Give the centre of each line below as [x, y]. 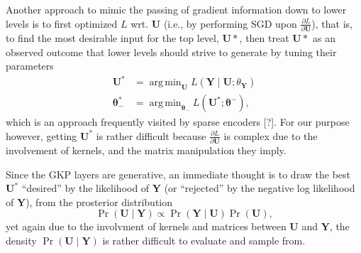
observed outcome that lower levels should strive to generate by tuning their [171, 52]
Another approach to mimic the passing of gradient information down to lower [176, 9]
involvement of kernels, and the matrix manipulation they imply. [146, 150]
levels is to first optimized [62, 23]
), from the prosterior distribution [99, 201]
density [21, 240]
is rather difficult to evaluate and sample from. [204, 240]
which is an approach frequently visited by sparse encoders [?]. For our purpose [178, 122]
